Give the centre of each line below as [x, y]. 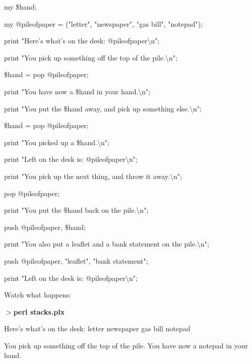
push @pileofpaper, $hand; [45, 227]
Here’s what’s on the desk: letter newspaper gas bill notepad [97, 328]
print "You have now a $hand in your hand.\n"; [77, 91]
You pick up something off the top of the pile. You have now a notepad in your [126, 345]
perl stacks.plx [39, 311]
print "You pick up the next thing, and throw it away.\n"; [93, 176]
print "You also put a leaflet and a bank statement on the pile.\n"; [107, 244]
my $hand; [20, 7]
